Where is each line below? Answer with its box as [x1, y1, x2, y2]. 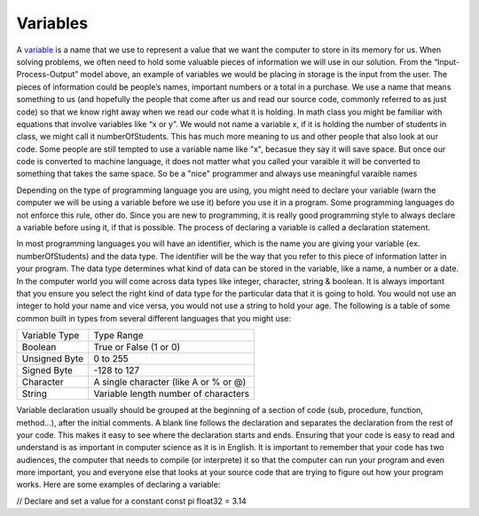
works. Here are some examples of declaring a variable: [16, 480, 221, 490]
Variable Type [21, 329, 80, 342]
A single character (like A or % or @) [93, 376, 247, 388]
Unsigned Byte [21, 353, 84, 365]
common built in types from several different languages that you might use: [16, 313, 292, 323]
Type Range [93, 329, 144, 342]
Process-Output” [16, 69, 79, 80]
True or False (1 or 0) [93, 341, 181, 353]
